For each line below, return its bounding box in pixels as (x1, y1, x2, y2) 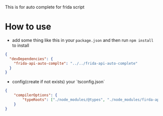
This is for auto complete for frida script (5, 4, 85, 10)
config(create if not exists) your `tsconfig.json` (12, 79, 105, 85)
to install (12, 42, 29, 48)
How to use (5, 21, 51, 32)
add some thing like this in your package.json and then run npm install (12, 37, 154, 43)
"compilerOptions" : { (14, 93, 57, 98)
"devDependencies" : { (9, 56, 53, 61)
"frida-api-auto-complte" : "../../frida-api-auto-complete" (14, 61, 138, 66)
